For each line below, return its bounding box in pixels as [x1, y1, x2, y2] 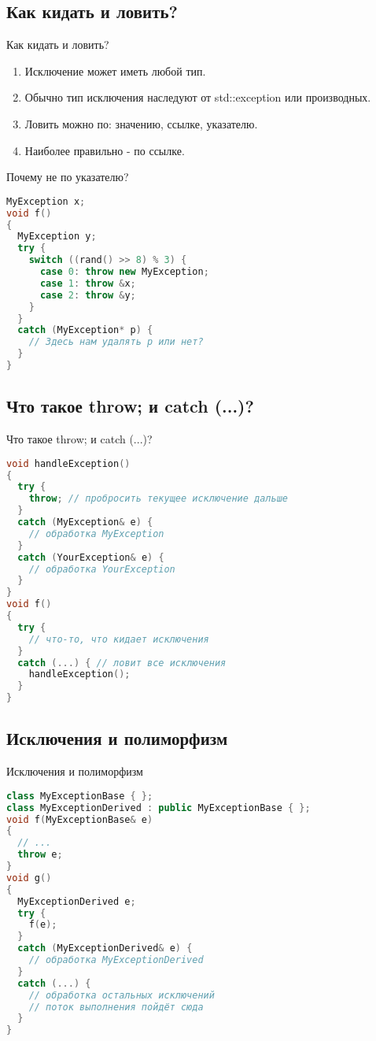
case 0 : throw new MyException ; [39, 266, 209, 278]
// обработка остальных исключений [28, 989, 215, 1001]
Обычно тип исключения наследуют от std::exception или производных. [24, 89, 371, 106]
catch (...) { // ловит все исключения [17, 657, 227, 669]
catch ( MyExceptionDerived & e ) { [17, 943, 193, 954]
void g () [6, 872, 52, 884]
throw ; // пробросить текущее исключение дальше [28, 493, 288, 505]
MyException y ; [17, 231, 97, 243]
